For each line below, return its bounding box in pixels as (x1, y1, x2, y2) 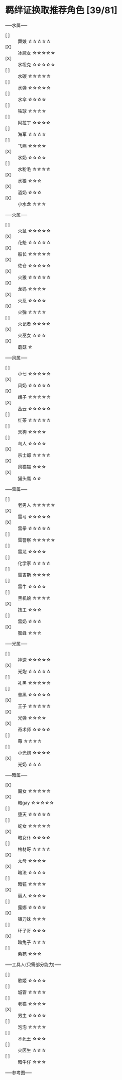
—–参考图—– (5, 1069, 32, 1075)
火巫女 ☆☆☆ (18, 332, 46, 338)
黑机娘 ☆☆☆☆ (18, 595, 51, 601)
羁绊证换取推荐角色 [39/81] (5, 5, 118, 16)
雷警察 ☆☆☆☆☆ (18, 536, 56, 543)
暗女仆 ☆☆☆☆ (18, 834, 51, 840)
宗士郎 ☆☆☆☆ (18, 452, 51, 458)
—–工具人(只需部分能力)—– (5, 961, 62, 967)
